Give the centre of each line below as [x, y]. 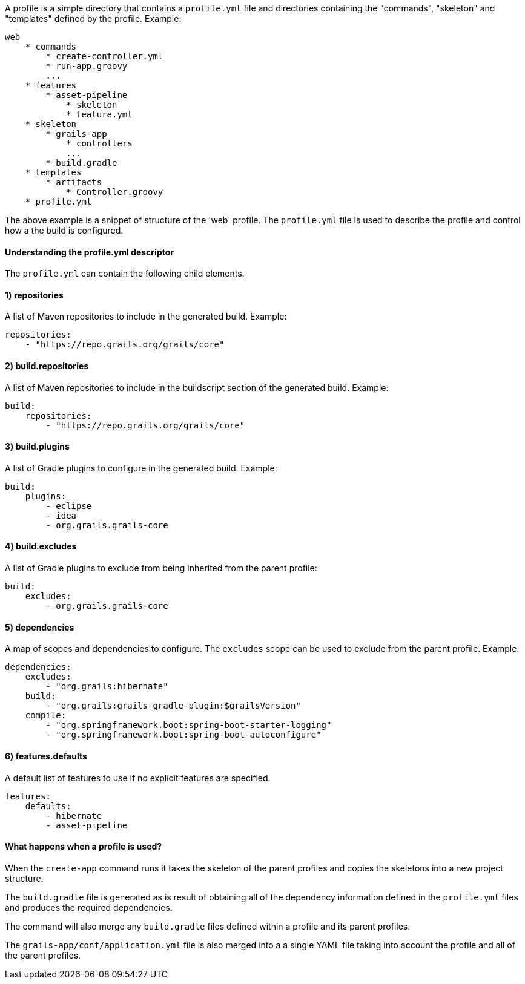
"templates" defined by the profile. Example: [93, 18]
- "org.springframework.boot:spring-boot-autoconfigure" [183, 735]
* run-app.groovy [87, 66]
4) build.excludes [41, 546]
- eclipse [69, 506]
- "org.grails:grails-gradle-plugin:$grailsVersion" [173, 706]
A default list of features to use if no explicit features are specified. [138, 778]
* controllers [99, 143]
